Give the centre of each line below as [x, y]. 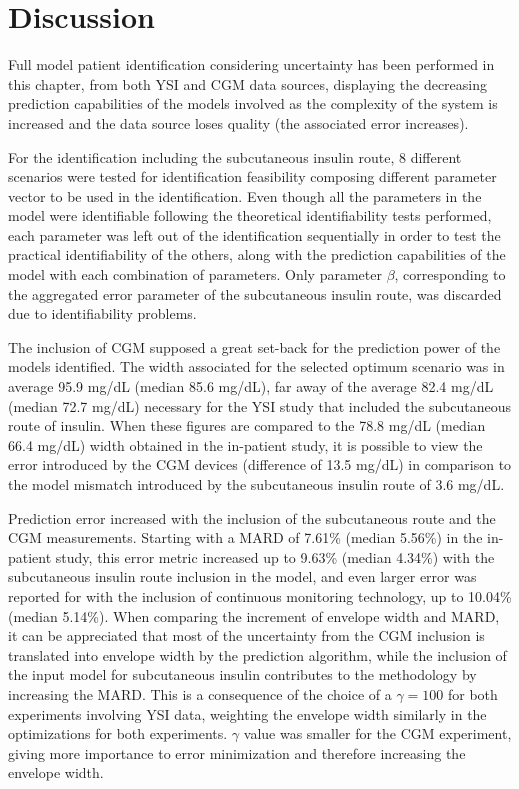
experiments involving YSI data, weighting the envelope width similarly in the [247, 713]
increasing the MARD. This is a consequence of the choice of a [200, 693]
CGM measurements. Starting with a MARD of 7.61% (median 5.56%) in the [245, 537]
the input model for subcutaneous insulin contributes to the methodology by [242, 674]
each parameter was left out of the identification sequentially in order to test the [254, 234]
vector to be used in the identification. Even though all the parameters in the [245, 195]
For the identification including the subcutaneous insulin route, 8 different [235, 156]
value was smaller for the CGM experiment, [377, 733]
